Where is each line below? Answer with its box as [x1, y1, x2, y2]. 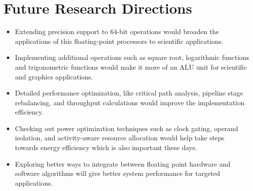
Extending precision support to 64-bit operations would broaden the [15, 26, 219, 37]
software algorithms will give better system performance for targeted [15, 168, 220, 178]
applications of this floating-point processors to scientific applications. [15, 36, 224, 46]
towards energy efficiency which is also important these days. [15, 142, 197, 153]
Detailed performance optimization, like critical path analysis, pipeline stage [15, 88, 243, 98]
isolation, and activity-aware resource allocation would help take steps [15, 133, 225, 143]
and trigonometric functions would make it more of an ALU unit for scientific [15, 61, 247, 72]
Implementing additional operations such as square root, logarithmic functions [15, 52, 250, 62]
